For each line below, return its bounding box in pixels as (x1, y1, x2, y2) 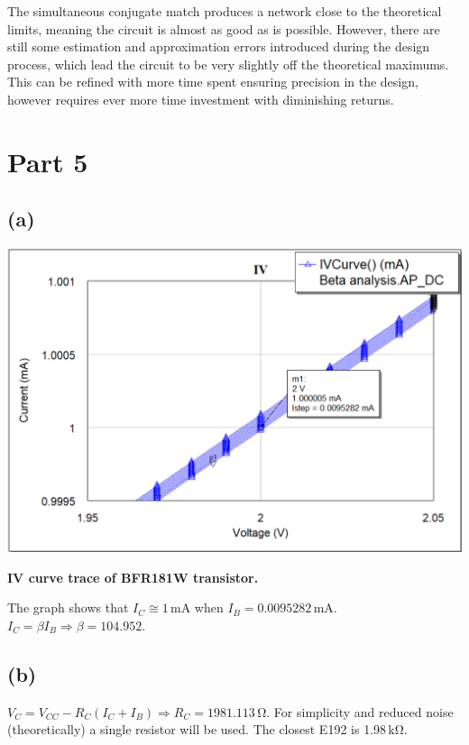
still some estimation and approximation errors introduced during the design (7, 37, 430, 56)
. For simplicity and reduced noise (266, 702, 454, 721)
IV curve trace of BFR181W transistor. (7, 567, 259, 586)
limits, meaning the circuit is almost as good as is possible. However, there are (7, 19, 440, 38)
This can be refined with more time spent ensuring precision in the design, (7, 72, 418, 91)
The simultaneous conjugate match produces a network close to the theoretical (7, 2, 442, 20)
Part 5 (7, 143, 88, 179)
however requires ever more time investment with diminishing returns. (7, 89, 394, 108)
